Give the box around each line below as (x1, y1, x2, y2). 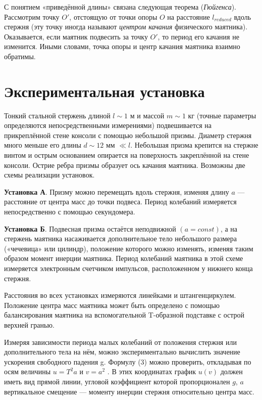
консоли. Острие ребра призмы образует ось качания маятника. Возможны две (4, 159, 245, 170)
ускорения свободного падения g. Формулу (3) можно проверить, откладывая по (4, 356, 251, 367)
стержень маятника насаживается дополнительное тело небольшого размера (4, 233, 237, 244)
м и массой (130, 110, 165, 120)
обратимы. (4, 51, 36, 61)
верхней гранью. (4, 319, 55, 330)
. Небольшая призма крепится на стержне (130, 140, 258, 150)
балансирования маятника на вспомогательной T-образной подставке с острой (4, 309, 245, 320)
